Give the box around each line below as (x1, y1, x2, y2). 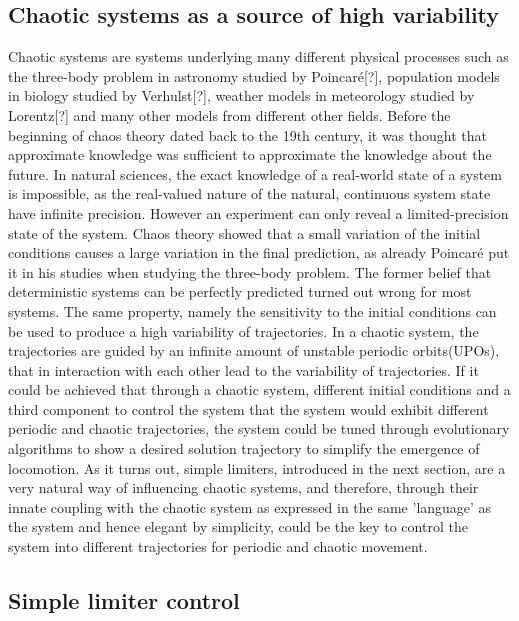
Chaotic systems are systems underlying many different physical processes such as (8, 46, 509, 67)
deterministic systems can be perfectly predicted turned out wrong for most (8, 281, 472, 302)
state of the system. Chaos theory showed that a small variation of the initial (8, 222, 481, 243)
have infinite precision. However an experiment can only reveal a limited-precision (8, 202, 509, 223)
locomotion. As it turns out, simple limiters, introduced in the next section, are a (8, 457, 506, 478)
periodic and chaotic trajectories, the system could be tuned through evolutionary (8, 418, 510, 439)
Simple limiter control (8, 585, 240, 616)
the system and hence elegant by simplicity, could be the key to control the (8, 516, 468, 537)
